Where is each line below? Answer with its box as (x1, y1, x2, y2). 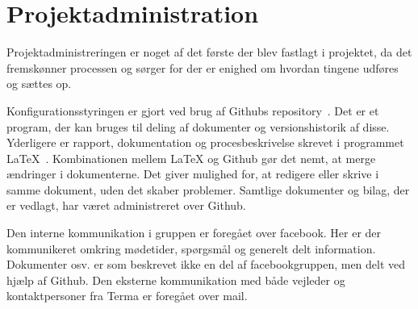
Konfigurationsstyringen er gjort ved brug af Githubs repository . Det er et (6, 102, 379, 119)
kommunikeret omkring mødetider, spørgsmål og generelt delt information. (6, 240, 376, 257)
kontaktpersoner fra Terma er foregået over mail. (6, 287, 248, 304)
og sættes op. (6, 75, 72, 92)
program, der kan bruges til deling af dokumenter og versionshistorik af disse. (6, 118, 390, 135)
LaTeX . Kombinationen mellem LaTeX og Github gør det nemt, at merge (6, 149, 376, 166)
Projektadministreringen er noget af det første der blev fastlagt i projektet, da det (6, 44, 412, 61)
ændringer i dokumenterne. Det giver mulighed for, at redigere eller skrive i (6, 165, 379, 182)
